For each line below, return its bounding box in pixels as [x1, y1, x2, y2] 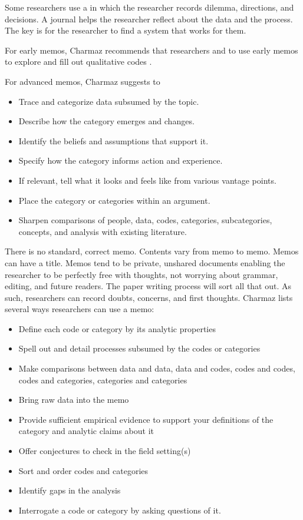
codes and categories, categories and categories [18, 373, 187, 386]
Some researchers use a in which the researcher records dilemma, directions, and [5, 1, 294, 13]
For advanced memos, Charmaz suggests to [5, 75, 160, 87]
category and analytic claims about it [18, 425, 154, 437]
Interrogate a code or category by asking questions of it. [18, 504, 221, 516]
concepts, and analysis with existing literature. [18, 225, 187, 237]
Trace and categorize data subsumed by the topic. [18, 95, 199, 107]
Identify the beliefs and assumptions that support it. [18, 134, 209, 147]
